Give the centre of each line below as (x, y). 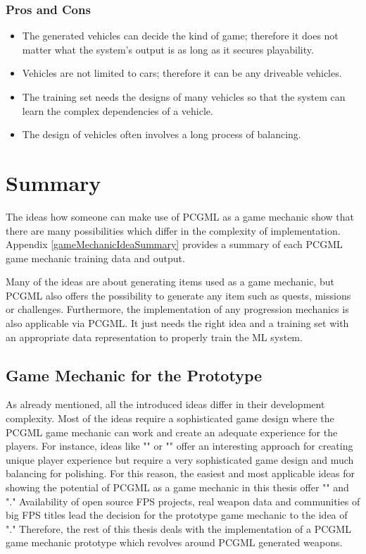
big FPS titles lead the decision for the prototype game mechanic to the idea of (177, 515)
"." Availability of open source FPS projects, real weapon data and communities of (183, 501)
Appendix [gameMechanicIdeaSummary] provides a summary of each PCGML (174, 244)
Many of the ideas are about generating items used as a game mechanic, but (170, 282)
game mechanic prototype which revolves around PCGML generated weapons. (174, 542)
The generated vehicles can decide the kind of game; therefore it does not (180, 36)
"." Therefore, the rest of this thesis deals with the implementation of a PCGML (178, 528)
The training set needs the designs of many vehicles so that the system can (184, 97)
